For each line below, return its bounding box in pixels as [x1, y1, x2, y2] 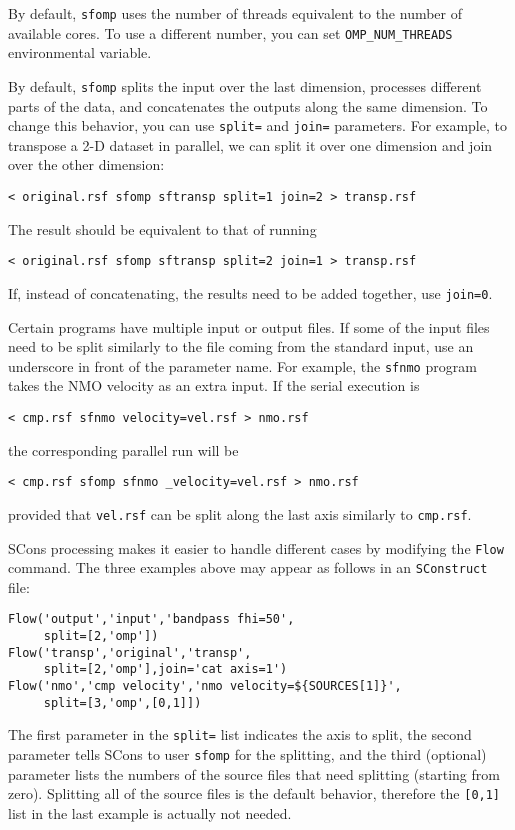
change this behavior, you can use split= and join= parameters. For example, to [8, 115, 507, 136]
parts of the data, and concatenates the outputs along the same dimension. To [8, 95, 488, 116]
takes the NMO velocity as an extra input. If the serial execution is [8, 375, 420, 396]
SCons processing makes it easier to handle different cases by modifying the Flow [8, 537, 504, 558]
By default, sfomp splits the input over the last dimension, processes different [8, 75, 482, 96]
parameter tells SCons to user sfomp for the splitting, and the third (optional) [8, 744, 487, 765]
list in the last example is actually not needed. [8, 802, 292, 823]
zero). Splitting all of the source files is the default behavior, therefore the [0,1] [8, 783, 501, 804]
